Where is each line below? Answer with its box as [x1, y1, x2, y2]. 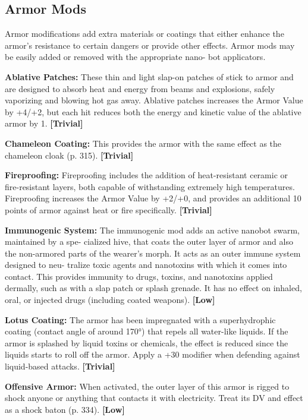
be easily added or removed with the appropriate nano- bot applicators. [5, 50, 266, 63]
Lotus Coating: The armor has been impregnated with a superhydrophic [5, 313, 276, 326]
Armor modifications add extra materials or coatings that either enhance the [5, 27, 284, 40]
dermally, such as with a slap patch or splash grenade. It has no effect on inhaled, [5, 282, 302, 294]
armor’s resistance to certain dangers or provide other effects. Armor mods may [5, 39, 295, 51]
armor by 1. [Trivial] [5, 117, 83, 130]
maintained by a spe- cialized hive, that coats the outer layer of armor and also [5, 235, 293, 248]
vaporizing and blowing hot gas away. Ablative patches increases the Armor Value [5, 94, 303, 106]
